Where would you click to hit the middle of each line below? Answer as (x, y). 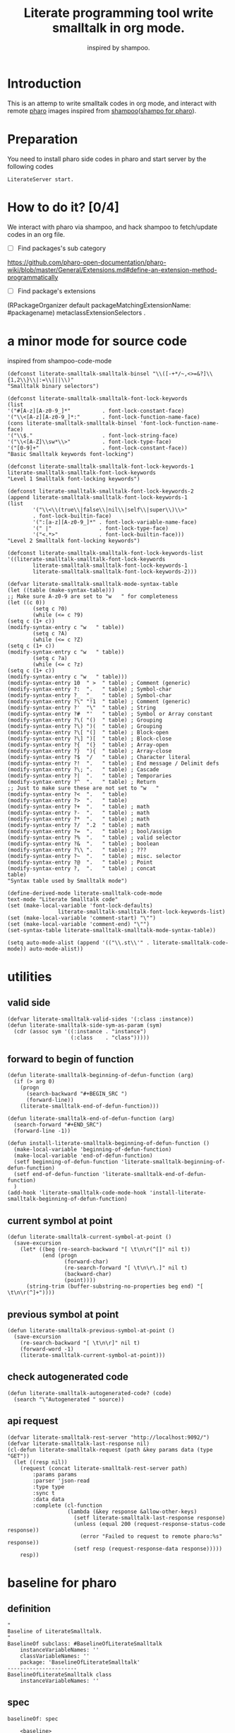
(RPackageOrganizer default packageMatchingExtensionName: (99, 305)
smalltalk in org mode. (119, 28)
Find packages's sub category (62, 248)
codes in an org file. (36, 234)
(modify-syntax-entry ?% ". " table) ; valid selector (94, 838)
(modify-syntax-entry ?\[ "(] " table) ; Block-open (88, 732)
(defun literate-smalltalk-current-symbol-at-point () (90, 1237)
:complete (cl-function (67, 1505)
